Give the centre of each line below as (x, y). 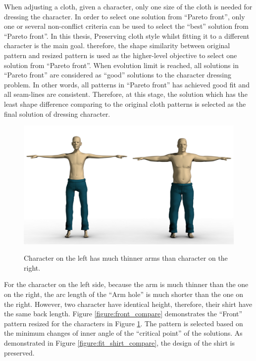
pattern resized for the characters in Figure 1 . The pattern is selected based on (124, 323)
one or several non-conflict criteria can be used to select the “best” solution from (127, 26)
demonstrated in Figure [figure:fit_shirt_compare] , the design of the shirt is (119, 342)
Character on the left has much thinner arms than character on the (126, 258)
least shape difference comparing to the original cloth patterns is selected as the (125, 104)
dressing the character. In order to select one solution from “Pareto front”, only (125, 16)
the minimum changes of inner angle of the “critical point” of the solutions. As (123, 333)
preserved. (19, 352)
